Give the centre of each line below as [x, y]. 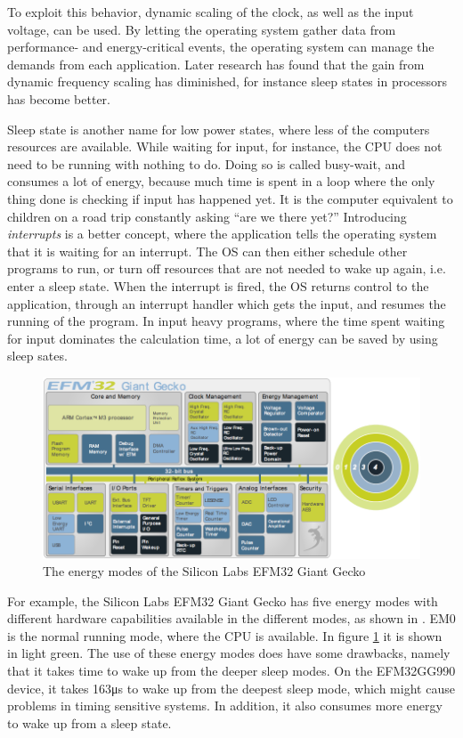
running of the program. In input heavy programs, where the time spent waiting [226, 321]
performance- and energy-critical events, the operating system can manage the [221, 47]
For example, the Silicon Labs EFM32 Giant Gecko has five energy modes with [223, 600]
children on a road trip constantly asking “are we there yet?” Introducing [207, 216]
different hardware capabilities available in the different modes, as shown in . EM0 [231, 618]
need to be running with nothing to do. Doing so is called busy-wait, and [206, 163]
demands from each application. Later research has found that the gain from [216, 64]
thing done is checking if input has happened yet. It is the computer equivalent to [230, 198]
